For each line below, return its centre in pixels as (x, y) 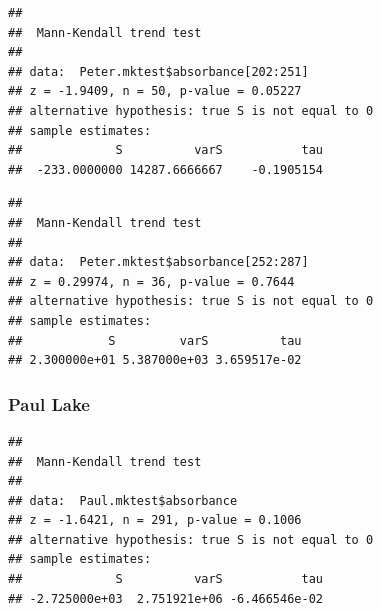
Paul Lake (49, 403)
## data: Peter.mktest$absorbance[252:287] (158, 262)
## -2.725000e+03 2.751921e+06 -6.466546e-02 (165, 598)
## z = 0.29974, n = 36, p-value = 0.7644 (151, 281)
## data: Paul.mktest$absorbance (123, 500)
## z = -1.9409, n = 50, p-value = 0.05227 (155, 91)
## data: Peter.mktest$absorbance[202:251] (158, 71)
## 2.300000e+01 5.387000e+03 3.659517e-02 (155, 360)
